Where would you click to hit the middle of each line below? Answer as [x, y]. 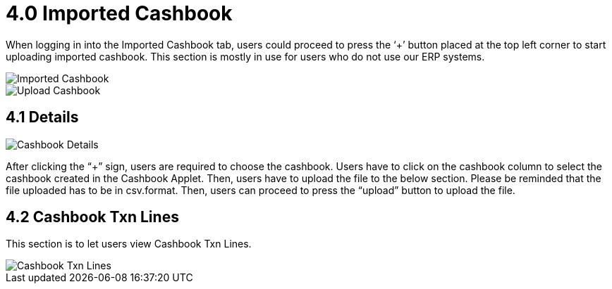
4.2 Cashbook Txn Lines [92, 217]
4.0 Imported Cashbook [119, 13]
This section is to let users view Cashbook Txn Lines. [129, 244]
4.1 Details [42, 117]
